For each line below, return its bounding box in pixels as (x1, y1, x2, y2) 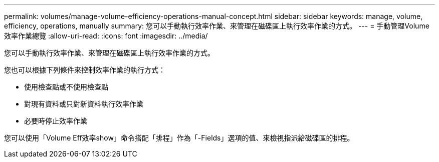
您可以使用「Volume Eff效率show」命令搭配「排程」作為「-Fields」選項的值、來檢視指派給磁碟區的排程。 (4, 133, 354, 142)
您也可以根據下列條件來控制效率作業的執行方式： (4, 65, 165, 74)
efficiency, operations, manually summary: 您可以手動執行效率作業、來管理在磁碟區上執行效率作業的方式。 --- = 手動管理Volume (4, 21, 429, 30)
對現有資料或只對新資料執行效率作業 (24, 99, 143, 108)
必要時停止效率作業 (24, 116, 87, 125)
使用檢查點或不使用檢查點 (24, 82, 108, 91)
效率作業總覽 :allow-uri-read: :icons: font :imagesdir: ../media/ (4, 31, 208, 40)
